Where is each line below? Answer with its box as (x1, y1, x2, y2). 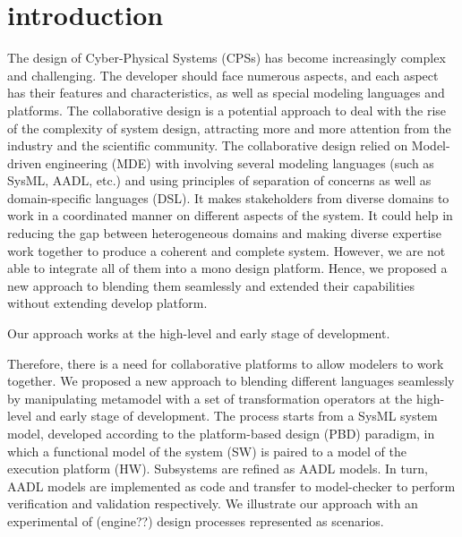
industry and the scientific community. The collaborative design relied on (7, 136, 408, 155)
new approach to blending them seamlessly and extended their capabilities (7, 276, 415, 294)
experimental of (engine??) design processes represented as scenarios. (7, 511, 384, 530)
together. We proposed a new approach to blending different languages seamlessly (7, 371, 455, 390)
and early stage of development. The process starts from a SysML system (35, 406, 438, 425)
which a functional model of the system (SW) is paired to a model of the (7, 441, 406, 460)
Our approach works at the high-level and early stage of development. (7, 324, 390, 343)
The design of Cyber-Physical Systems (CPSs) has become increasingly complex (7, 48, 446, 67)
